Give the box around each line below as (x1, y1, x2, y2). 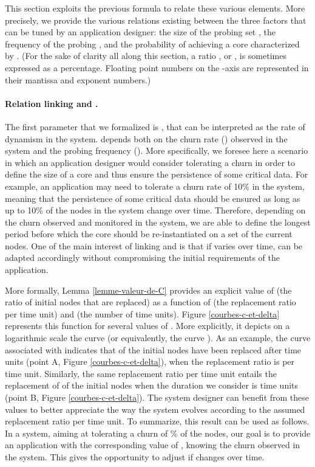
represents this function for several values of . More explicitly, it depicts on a (5, 319, 290, 332)
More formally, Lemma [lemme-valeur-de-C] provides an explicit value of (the (5, 283, 292, 296)
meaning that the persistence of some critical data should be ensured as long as (5, 192, 300, 204)
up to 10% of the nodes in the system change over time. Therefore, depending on (5, 204, 306, 216)
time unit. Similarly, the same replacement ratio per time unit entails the (5, 367, 277, 379)
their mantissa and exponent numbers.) (5, 73, 151, 86)
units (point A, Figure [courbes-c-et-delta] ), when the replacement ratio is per (5, 355, 295, 368)
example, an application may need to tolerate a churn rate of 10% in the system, (5, 179, 305, 192)
